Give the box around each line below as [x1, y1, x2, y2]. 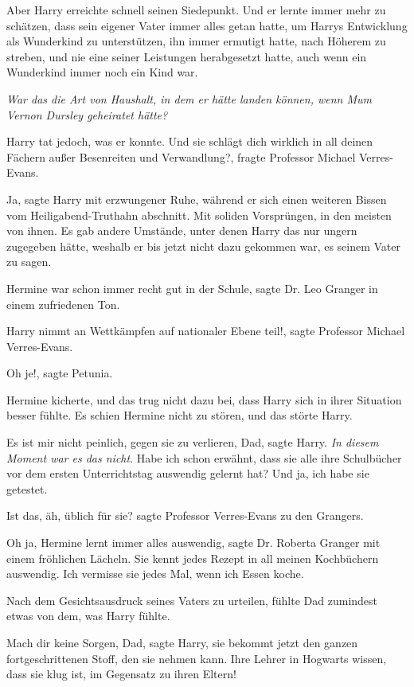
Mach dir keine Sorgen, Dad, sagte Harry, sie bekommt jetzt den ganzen [6, 634, 358, 650]
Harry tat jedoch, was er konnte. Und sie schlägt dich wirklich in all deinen [6, 133, 373, 150]
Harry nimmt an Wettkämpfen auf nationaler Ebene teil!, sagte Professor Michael [6, 322, 405, 339]
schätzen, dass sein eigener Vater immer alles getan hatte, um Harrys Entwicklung [6, 17, 408, 33]
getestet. [6, 480, 48, 497]
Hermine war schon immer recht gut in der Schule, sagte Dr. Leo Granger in [6, 279, 378, 296]
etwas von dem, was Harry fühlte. [6, 607, 170, 624]
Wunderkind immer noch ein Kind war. [6, 64, 198, 80]
